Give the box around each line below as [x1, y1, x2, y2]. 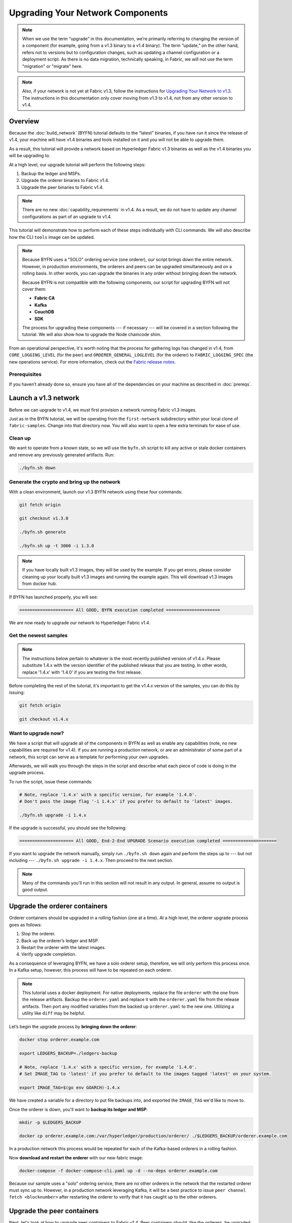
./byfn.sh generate [19, 529, 66, 535]
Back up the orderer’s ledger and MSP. [21, 937, 100, 944]
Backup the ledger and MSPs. [21, 170, 82, 176]
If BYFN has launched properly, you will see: [9, 594, 98, 600]
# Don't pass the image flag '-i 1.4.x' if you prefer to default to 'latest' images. [19, 799, 233, 804]
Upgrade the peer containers [9, 1207, 99, 1215]
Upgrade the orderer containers [9, 902, 107, 910]
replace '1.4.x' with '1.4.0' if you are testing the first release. [22, 669, 142, 675]
